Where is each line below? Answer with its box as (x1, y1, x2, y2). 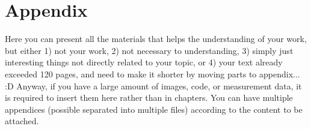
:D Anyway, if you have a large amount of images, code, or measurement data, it (5, 79, 302, 92)
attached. (5, 115, 39, 127)
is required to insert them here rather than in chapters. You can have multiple (5, 91, 293, 104)
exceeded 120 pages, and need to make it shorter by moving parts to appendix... (5, 67, 300, 80)
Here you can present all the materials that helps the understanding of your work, (5, 32, 307, 45)
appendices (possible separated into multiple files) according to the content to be (5, 103, 303, 115)
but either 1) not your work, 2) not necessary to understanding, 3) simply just (5, 44, 294, 56)
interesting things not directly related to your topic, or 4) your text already (5, 56, 283, 68)
